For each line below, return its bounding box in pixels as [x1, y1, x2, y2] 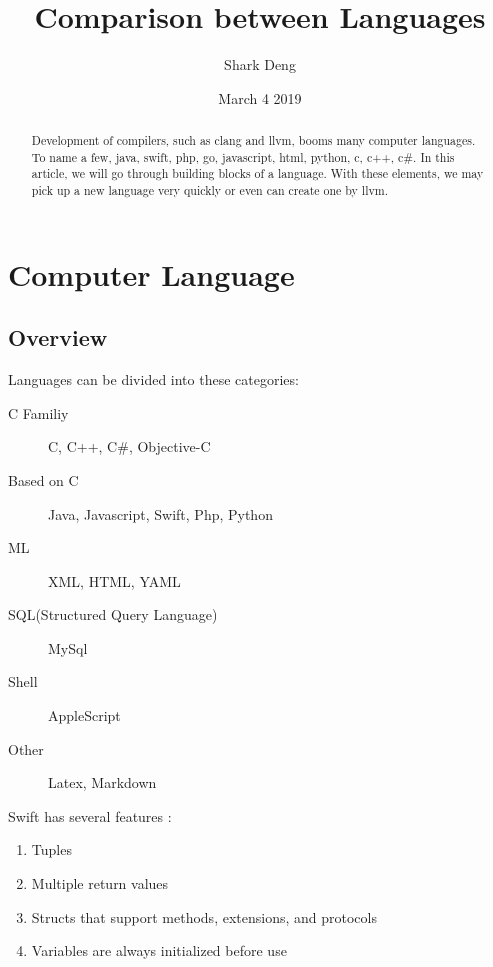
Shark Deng [224, 54, 296, 75]
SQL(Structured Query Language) [8, 604, 218, 625]
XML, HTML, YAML [48, 570, 181, 591]
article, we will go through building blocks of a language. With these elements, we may [31, 165, 484, 182]
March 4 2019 [218, 87, 302, 108]
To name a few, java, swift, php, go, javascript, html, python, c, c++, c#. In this [31, 148, 455, 165]
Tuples [31, 839, 72, 860]
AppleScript [48, 705, 121, 726]
